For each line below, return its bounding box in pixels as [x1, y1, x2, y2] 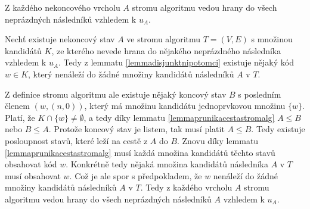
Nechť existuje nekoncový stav [5, 33, 115, 45]
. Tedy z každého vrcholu [140, 181, 232, 194]
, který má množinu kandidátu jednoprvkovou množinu [84, 99, 286, 112]
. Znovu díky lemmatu [177, 134, 259, 146]
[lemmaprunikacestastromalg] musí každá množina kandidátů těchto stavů [5, 146, 275, 158]
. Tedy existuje [251, 123, 305, 135]
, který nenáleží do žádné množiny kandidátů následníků [28, 67, 234, 80]
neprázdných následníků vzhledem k [5, 13, 137, 25]
